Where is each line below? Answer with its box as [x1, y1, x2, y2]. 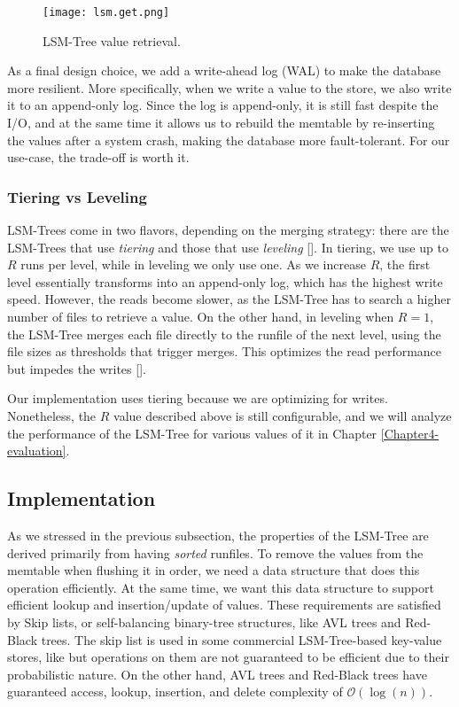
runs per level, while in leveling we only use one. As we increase [20, 255, 366, 274]
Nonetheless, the [7, 406, 97, 424]
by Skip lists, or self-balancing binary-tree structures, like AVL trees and [7, 612, 401, 631]
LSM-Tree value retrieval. [43, 31, 181, 50]
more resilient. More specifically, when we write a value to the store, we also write [7, 78, 452, 97]
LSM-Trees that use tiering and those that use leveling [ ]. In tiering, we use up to [7, 237, 448, 256]
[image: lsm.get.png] [43, 6, 170, 19]
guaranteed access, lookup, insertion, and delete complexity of [7, 682, 343, 701]
